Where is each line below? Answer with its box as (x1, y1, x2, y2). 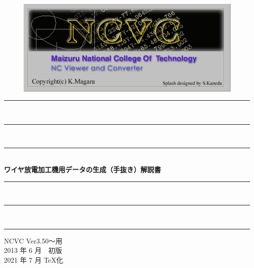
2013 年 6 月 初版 (4, 245, 62, 255)
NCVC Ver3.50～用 (4, 235, 63, 246)
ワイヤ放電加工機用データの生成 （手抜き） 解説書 (4, 164, 161, 175)
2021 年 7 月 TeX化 (4, 255, 63, 265)
